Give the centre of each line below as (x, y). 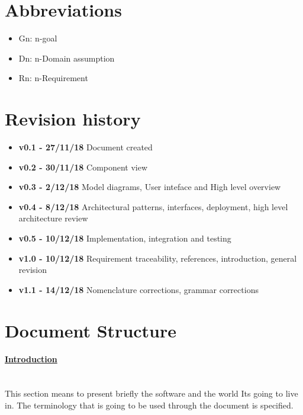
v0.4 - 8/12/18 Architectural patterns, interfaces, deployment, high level (153, 206)
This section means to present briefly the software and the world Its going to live (151, 393)
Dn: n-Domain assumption (67, 58)
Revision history (73, 119)
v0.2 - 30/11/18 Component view (83, 167)
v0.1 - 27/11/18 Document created (86, 147)
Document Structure (91, 330)
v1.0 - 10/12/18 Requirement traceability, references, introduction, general (158, 258)
